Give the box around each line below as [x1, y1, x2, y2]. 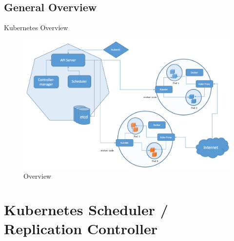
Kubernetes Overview [4, 22, 68, 33]
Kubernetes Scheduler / [4, 200, 168, 220]
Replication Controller [4, 219, 157, 239]
